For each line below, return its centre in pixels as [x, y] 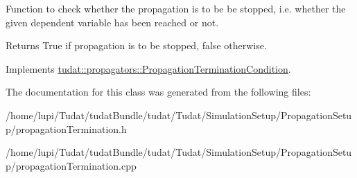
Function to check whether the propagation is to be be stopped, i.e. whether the [176, 8]
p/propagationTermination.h [66, 128]
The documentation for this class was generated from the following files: [158, 92]
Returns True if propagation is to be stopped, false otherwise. [136, 45]
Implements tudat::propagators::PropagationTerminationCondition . [148, 68]
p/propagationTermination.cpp [71, 165]
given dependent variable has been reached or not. [112, 22]
